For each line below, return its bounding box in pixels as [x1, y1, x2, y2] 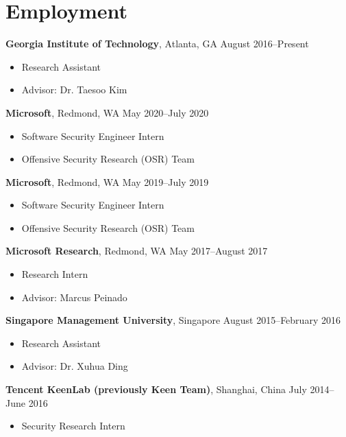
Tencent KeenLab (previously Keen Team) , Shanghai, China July [5, 382, 307, 397]
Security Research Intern [21, 418, 125, 433]
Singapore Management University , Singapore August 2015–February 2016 [5, 313, 341, 327]
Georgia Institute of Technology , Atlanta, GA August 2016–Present [5, 36, 309, 51]
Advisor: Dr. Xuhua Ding [21, 359, 128, 373]
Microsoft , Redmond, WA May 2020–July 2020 [5, 105, 209, 119]
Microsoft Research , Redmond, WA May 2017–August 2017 [5, 244, 268, 258]
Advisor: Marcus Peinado [21, 290, 127, 304]
